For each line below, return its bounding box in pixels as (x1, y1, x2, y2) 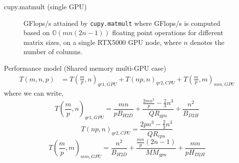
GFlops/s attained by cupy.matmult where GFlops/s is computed (23, 18, 220, 28)
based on (23, 27, 50, 38)
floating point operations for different (112, 27, 223, 38)
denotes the (190, 37, 224, 47)
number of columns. (23, 46, 83, 57)
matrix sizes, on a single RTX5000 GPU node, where (23, 37, 182, 47)
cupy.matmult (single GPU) (4, 1, 87, 11)
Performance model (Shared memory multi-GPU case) (4, 63, 167, 73)
